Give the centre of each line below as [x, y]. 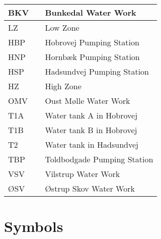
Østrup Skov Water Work [90, 188]
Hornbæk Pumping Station [92, 57]
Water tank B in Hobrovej [91, 130]
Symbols [34, 226]
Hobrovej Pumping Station [92, 42]
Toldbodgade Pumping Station [99, 159]
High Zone [63, 86]
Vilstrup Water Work [83, 174]
